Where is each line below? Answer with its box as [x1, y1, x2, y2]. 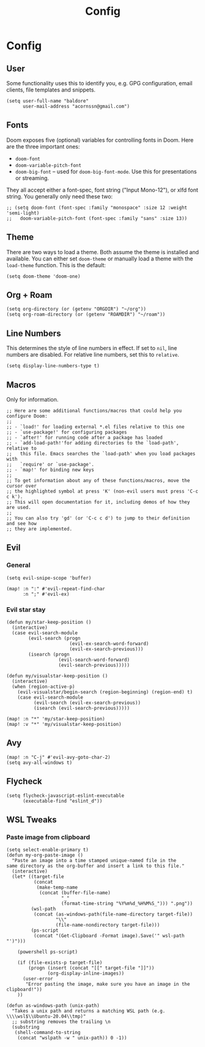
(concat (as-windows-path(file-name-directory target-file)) [33, 911, 193, 917]
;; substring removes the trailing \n [12, 1019, 111, 1025]
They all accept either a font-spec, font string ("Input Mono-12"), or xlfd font [6, 186, 199, 193]
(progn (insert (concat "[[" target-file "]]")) [28, 965, 155, 971]
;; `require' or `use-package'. [6, 462, 95, 468]
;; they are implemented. [6, 526, 72, 532]
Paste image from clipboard [6, 833, 91, 841]
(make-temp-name [36, 884, 78, 891]
